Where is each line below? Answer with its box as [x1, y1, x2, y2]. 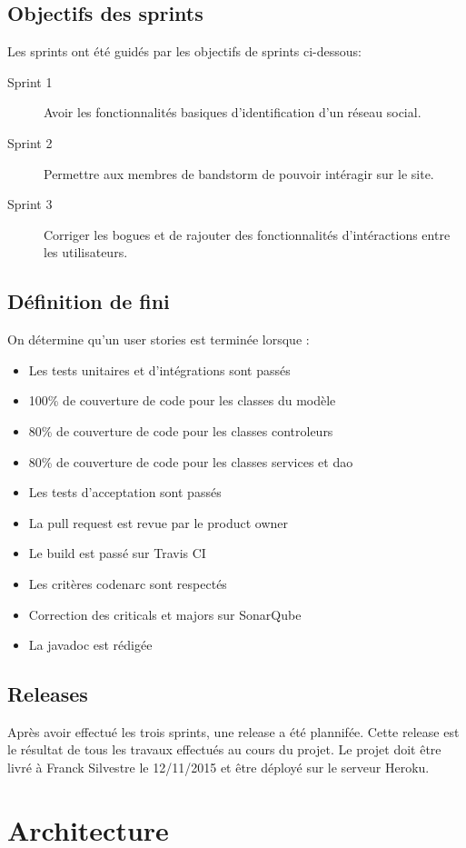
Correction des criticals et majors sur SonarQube [28, 604, 302, 624]
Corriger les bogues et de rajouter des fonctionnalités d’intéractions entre [44, 224, 451, 244]
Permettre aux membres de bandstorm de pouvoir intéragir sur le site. [44, 164, 434, 183]
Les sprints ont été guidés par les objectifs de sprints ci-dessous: [7, 42, 362, 61]
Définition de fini [7, 287, 170, 315]
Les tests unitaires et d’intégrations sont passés [28, 360, 291, 379]
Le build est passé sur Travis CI [28, 544, 206, 563]
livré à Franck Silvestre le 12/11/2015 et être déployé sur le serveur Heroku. [7, 758, 430, 777]
